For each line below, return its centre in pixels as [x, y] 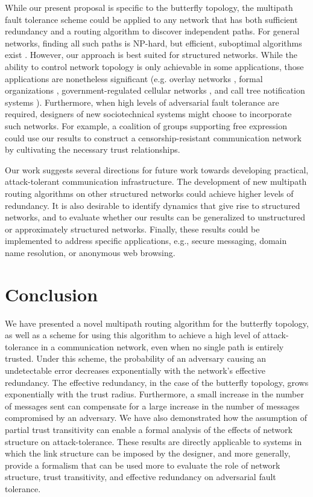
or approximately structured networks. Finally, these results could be [132, 229]
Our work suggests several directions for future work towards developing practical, [157, 169]
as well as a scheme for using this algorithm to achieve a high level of [133, 335]
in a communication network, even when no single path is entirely [162, 346]
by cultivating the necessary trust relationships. [93, 149]
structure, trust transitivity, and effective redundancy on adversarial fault [141, 477]
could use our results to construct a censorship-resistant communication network [153, 137]
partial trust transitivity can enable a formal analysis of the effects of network [149, 429]
